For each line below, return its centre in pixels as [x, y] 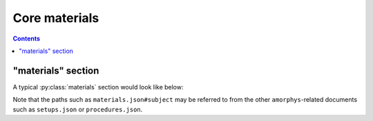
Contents [27, 38]
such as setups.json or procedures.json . [78, 109]
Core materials [56, 18]
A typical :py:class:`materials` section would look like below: [98, 87]
